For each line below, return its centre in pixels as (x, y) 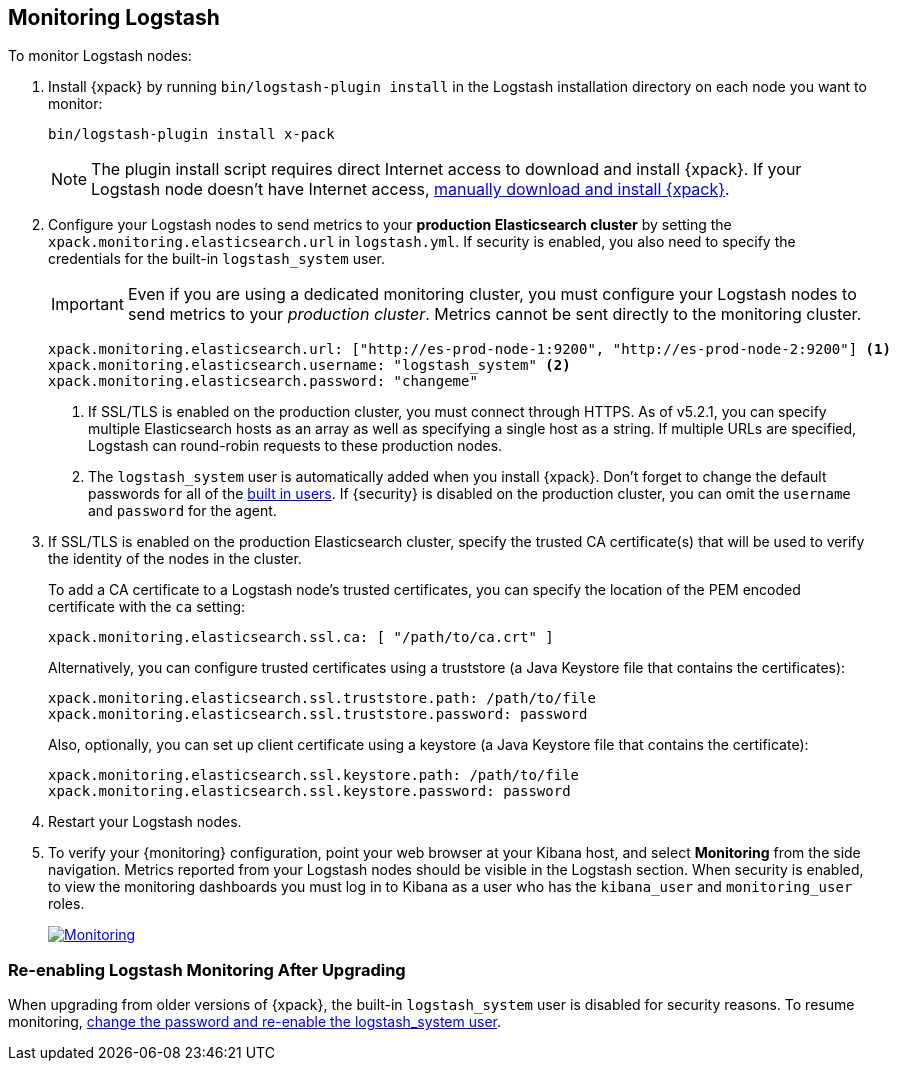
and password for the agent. (182, 511)
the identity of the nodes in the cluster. (175, 559)
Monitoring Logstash (114, 17)
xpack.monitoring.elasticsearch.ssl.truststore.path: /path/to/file (322, 698)
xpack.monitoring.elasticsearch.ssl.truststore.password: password (318, 714)
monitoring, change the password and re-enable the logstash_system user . (254, 1022)
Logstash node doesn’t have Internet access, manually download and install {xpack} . (410, 189)
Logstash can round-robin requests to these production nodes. (295, 446)
